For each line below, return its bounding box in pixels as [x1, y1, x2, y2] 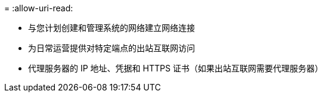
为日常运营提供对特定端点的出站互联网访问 [28, 43, 195, 53]
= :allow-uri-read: [4, 3, 73, 13]
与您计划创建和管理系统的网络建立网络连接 [28, 23, 195, 33]
